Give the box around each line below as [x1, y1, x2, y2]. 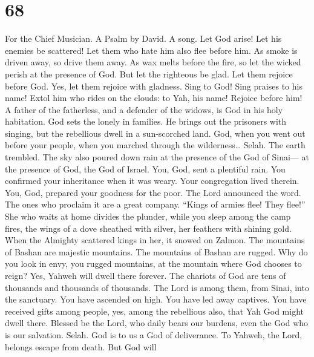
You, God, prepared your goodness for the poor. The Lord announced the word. [5, 186, 301, 198]
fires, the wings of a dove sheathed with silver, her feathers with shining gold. [5, 221, 292, 234]
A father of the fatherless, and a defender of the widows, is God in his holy [5, 103, 283, 116]
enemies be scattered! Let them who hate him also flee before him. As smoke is [5, 44, 298, 56]
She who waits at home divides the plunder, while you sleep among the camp [5, 210, 291, 223]
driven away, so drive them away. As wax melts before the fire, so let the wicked [5, 56, 301, 68]
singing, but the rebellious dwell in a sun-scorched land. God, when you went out [5, 126, 306, 139]
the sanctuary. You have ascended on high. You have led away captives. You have [5, 293, 307, 306]
